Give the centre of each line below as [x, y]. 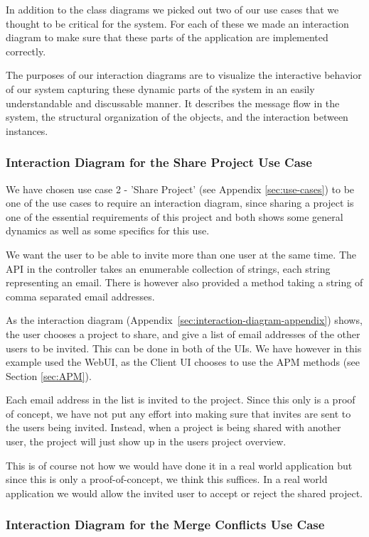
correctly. [26, 51]
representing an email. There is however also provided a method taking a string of [184, 282]
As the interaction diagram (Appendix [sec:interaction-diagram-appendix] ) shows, [184, 320]
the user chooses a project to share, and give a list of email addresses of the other [183, 333]
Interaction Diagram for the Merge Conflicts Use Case [165, 525]
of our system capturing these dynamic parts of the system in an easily [160, 88]
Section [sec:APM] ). [49, 375]
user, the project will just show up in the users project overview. [146, 441]
